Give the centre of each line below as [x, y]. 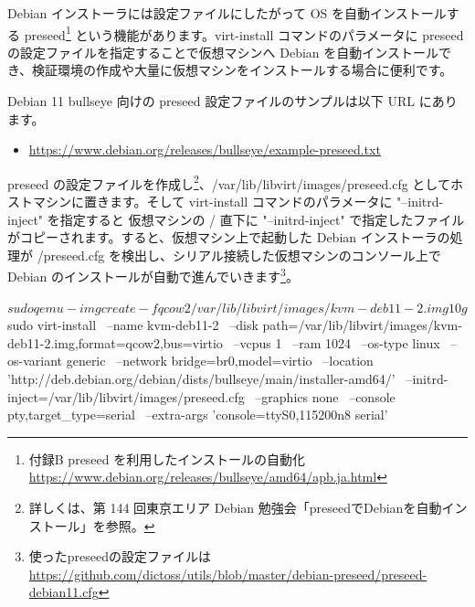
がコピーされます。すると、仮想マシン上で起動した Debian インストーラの [229, 237]
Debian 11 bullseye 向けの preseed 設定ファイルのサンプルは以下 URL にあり [232, 101]
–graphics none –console [325, 396]
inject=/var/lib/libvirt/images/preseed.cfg [126, 396]
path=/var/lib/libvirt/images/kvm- [362, 325]
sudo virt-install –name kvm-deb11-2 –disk [133, 325]
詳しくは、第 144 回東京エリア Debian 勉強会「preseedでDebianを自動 [235, 508]
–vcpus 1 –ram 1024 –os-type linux [337, 342]
